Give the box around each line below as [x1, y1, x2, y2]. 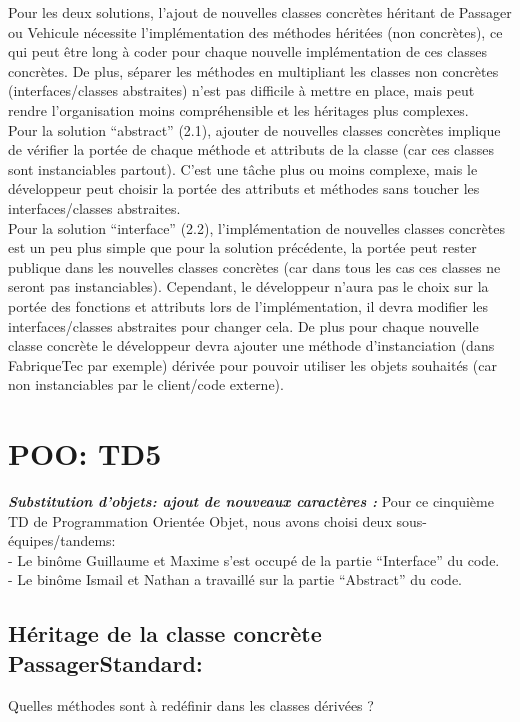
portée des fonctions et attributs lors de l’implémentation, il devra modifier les [8, 295, 489, 316]
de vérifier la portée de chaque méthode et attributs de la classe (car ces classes [8, 139, 494, 160]
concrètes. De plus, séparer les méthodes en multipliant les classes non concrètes [8, 60, 499, 81]
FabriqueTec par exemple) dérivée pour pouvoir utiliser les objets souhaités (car [8, 354, 497, 375]
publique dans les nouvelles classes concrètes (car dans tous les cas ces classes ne [8, 256, 501, 277]
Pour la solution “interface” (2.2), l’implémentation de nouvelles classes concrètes [8, 217, 505, 238]
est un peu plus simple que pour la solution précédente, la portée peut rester [8, 237, 477, 258]
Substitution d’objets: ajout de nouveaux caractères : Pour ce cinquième [8, 491, 494, 511]
